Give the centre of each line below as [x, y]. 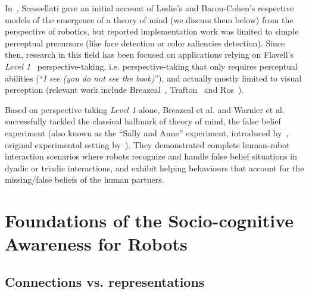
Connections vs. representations [105, 281]
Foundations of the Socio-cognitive [149, 220]
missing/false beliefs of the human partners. [85, 179]
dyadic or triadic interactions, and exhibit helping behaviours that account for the [154, 168]
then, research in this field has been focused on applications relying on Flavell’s [149, 54]
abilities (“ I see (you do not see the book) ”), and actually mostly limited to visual [153, 78]
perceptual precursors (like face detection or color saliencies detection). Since [145, 43]
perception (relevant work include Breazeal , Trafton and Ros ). [124, 90]
